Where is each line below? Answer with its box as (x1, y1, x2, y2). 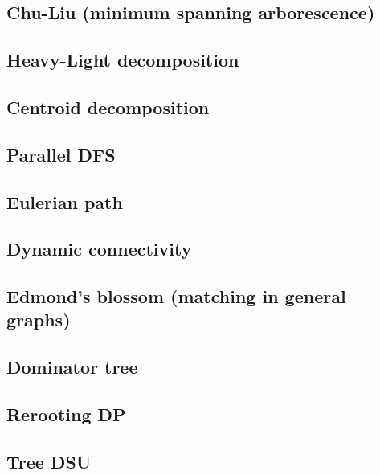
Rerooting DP (6, 402, 126, 427)
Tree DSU (6, 448, 92, 473)
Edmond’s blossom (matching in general (6, 284, 346, 309)
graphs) (6, 307, 71, 332)
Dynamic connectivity (6, 236, 192, 261)
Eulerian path (6, 189, 123, 214)
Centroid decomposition (6, 94, 210, 119)
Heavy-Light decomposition (6, 47, 239, 72)
